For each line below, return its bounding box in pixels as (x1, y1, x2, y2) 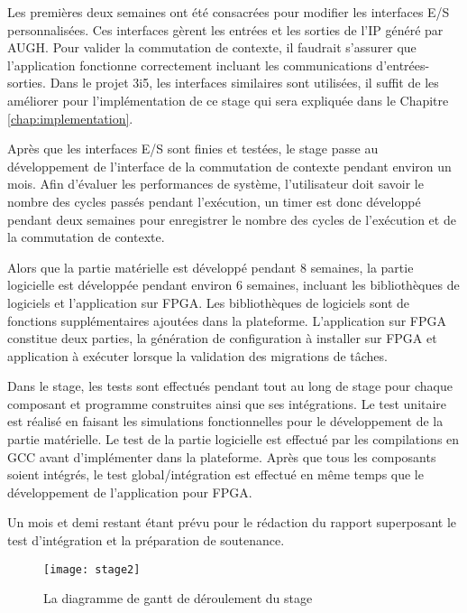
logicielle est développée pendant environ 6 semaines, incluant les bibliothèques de (7, 275, 460, 294)
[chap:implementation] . (7, 108, 133, 127)
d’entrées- (376, 55, 430, 74)
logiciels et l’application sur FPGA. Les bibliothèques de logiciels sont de (7, 293, 410, 311)
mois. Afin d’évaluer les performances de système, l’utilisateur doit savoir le (7, 174, 424, 193)
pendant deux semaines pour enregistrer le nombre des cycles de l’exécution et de (7, 209, 456, 228)
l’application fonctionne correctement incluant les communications (7, 55, 372, 74)
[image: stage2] (43, 562, 141, 576)
